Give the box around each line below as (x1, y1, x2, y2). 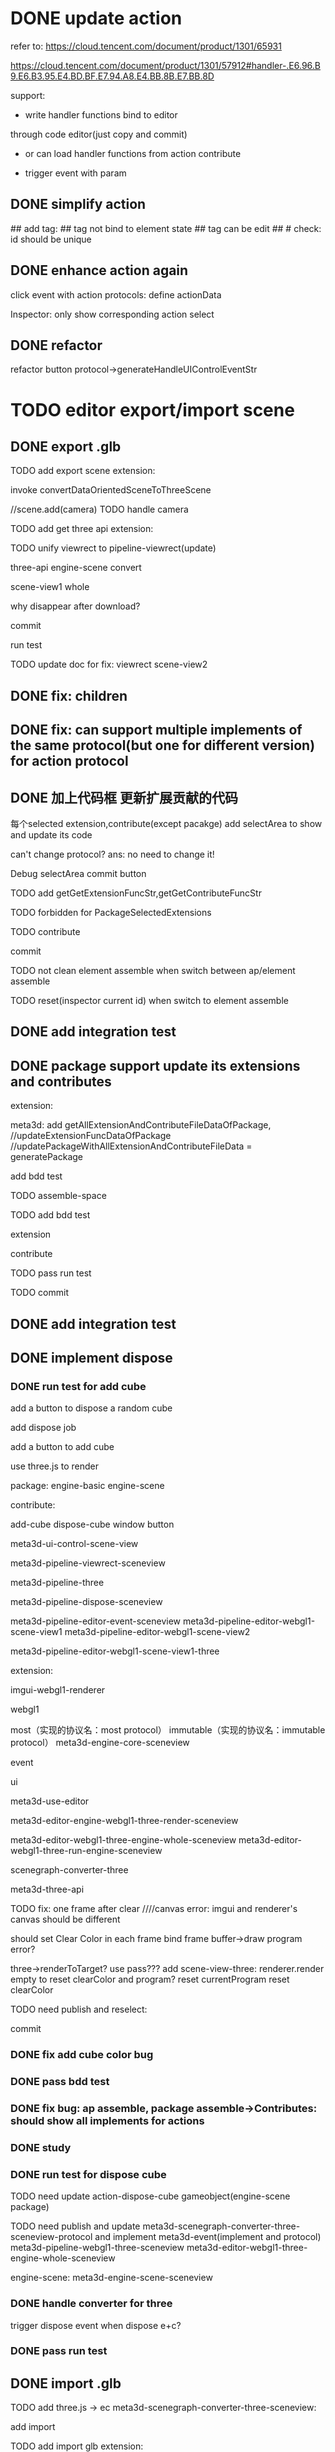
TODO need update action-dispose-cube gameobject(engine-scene (10, 2190, 291, 2202)
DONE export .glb (10, 438, 122, 455)
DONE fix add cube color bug (10, 2048, 154, 2062)
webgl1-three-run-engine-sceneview (10, 1845, 163, 1857)
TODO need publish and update (10, 2220, 141, 2232)
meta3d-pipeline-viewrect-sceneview (10, 1557, 166, 1569)
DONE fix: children (10, 687, 128, 704)
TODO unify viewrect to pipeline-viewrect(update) (10, 542, 217, 554)
